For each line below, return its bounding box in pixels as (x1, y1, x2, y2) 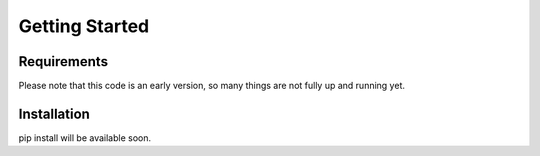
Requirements (18, 53, 109, 70)
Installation (18, 105, 90, 122)
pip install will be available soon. (18, 131, 152, 144)
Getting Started (18, 15, 150, 37)
